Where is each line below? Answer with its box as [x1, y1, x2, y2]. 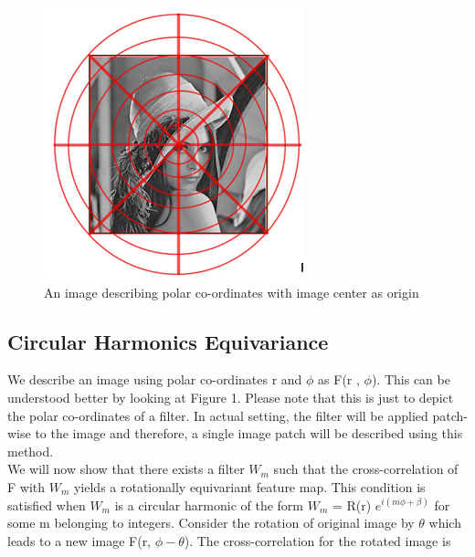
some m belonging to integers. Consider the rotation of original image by [7, 513, 415, 532]
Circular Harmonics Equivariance [7, 327, 329, 355]
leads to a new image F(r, [7, 531, 152, 550]
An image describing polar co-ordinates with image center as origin [44, 282, 419, 301]
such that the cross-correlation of [273, 459, 459, 478]
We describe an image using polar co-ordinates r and [7, 370, 302, 389]
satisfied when [7, 495, 86, 514]
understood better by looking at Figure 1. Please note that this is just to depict [7, 387, 454, 406]
